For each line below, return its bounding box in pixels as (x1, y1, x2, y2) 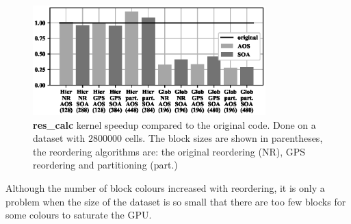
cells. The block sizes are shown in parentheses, (125, 131, 323, 145)
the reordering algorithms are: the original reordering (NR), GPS (33, 144, 306, 158)
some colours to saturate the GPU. (5, 208, 152, 222)
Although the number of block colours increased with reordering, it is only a (5, 181, 325, 195)
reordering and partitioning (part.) (33, 158, 178, 172)
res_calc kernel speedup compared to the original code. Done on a (33, 117, 316, 132)
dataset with (33, 131, 86, 145)
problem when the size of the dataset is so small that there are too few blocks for (5, 194, 346, 208)
